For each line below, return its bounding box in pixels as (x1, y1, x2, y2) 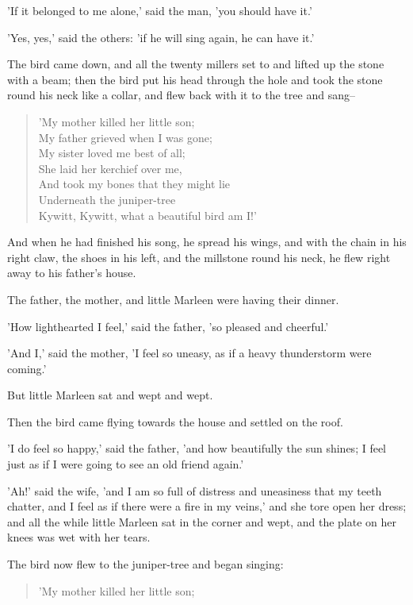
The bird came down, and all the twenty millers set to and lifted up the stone (7, 56, 384, 72)
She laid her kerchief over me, (38, 160, 182, 176)
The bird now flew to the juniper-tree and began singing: (7, 556, 284, 572)
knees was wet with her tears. (7, 529, 151, 545)
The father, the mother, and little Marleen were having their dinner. (7, 291, 339, 307)
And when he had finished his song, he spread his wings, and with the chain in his (7, 233, 407, 250)
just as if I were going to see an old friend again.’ (7, 456, 244, 472)
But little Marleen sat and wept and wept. (7, 387, 213, 403)
